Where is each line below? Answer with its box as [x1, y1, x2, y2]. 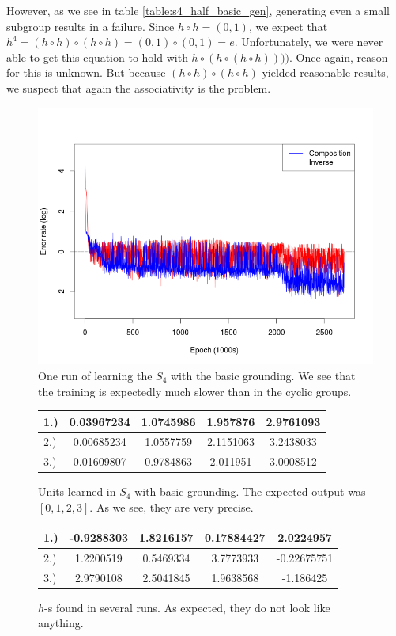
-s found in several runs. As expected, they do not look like [44, 599, 330, 615]
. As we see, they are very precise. [89, 498, 254, 515]
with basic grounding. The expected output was [134, 483, 366, 500]
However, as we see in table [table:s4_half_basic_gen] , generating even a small [6, 2, 390, 18]
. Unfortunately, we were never [234, 33, 383, 50]
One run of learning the [38, 367, 153, 383]
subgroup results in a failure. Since [6, 17, 175, 34]
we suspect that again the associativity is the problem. [6, 79, 271, 96]
